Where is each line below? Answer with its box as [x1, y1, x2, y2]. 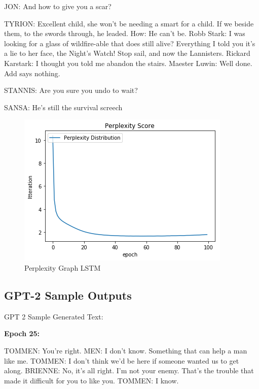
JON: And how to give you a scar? [4, 1, 112, 11]
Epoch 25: [4, 328, 40, 339]
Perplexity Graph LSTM [24, 262, 101, 273]
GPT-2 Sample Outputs [4, 287, 132, 303]
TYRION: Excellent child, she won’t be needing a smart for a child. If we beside [4, 18, 254, 28]
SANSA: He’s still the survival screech [4, 102, 123, 112]
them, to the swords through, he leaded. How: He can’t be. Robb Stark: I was [4, 28, 245, 39]
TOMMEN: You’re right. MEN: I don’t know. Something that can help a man [4, 345, 247, 355]
